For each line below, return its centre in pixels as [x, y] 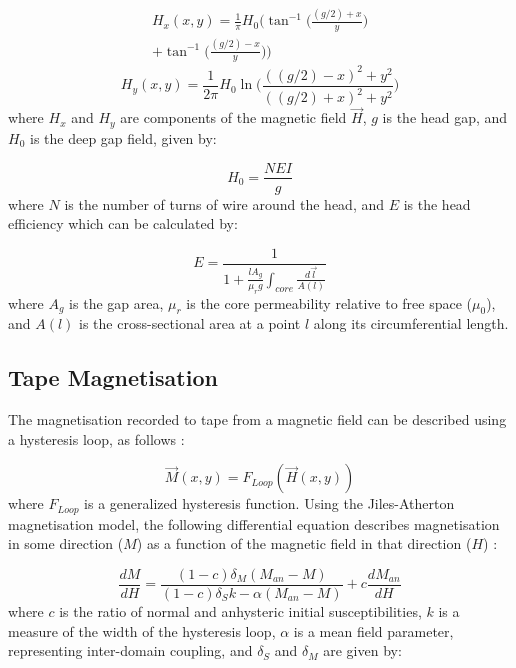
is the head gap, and [445, 117]
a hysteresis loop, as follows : [96, 438]
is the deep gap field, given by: [123, 137]
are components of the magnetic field [233, 117]
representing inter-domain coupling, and [130, 650]
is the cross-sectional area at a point [190, 323]
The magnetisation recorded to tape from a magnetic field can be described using [257, 419]
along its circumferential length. [411, 323]
